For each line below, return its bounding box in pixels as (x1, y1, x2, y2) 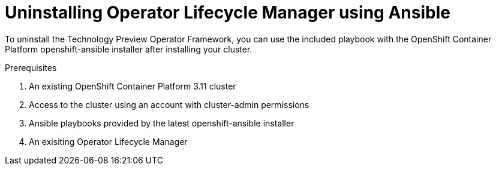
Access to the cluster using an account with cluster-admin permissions (29, 99, 309, 110)
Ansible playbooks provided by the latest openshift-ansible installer (29, 118, 294, 128)
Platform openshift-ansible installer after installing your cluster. (5, 44, 252, 54)
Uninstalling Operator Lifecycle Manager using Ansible (5, 2, 450, 23)
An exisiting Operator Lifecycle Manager (29, 136, 188, 147)
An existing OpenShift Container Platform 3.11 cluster (29, 81, 236, 91)
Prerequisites (5, 62, 57, 73)
